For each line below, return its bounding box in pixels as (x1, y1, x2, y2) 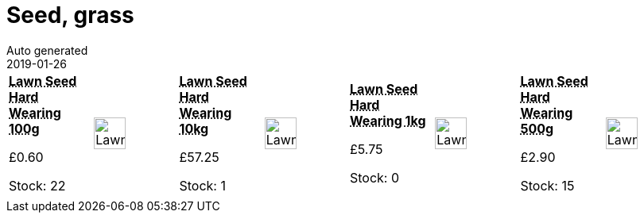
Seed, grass (6, 2, 134, 29)
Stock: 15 (520, 177, 575, 194)
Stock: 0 (350, 169, 400, 186)
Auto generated (6, 43, 88, 57)
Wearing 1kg (350, 112, 426, 129)
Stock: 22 (9, 177, 66, 194)
